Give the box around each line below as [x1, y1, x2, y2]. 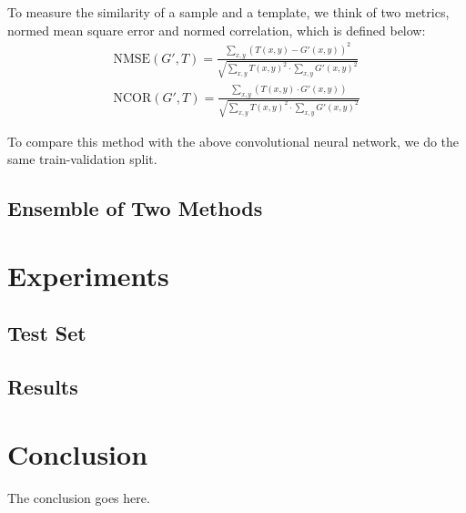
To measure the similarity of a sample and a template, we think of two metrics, [7, 3, 450, 21]
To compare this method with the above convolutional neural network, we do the [7, 131, 460, 150]
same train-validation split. [7, 149, 157, 169]
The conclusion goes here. [7, 487, 150, 507]
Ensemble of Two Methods [7, 194, 263, 222]
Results [7, 373, 78, 401]
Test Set [7, 319, 86, 347]
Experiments [7, 256, 169, 293]
